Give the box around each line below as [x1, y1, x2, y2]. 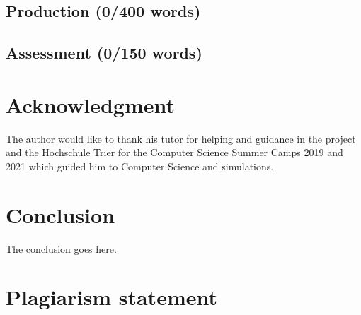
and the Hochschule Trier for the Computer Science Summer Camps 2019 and [6, 145, 343, 160]
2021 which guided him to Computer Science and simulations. [6, 158, 274, 173]
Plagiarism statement [6, 283, 217, 311]
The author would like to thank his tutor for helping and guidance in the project [6, 131, 356, 145]
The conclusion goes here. [6, 241, 117, 256]
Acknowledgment [6, 90, 175, 119]
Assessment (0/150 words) [6, 42, 202, 64]
